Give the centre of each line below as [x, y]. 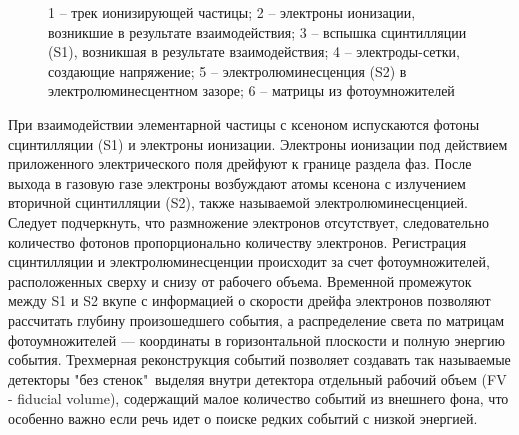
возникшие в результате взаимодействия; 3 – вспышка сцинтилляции [257, 31]
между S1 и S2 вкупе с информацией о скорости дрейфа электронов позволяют [249, 300]
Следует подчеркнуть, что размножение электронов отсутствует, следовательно [248, 221]
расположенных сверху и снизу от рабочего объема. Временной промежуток [240, 280]
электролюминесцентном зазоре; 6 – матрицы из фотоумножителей [251, 90]
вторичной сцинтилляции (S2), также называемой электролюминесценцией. [238, 202]
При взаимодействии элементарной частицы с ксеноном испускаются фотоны [244, 123]
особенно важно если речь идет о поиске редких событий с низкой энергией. [243, 417]
